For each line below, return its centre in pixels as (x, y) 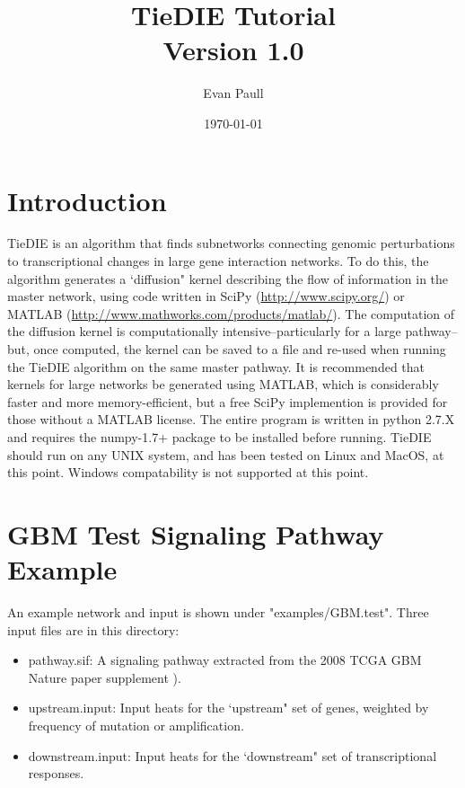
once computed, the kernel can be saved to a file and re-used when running (240, 349)
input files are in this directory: (93, 629)
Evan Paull (233, 93)
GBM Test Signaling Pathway (196, 533)
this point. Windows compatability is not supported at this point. (188, 472)
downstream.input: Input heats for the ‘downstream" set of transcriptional (232, 755)
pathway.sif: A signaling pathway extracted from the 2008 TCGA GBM (225, 660)
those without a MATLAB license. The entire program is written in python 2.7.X (231, 419)
